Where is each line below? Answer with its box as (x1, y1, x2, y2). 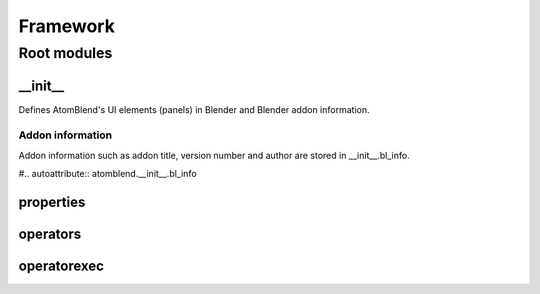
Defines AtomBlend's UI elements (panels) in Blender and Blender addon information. (18, 103, 370, 115)
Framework (18, 15, 115, 37)
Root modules (18, 44, 113, 62)
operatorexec (18, 258, 105, 275)
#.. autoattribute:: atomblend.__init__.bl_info (18, 168, 197, 180)
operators (18, 226, 82, 243)
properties (18, 194, 86, 211)
